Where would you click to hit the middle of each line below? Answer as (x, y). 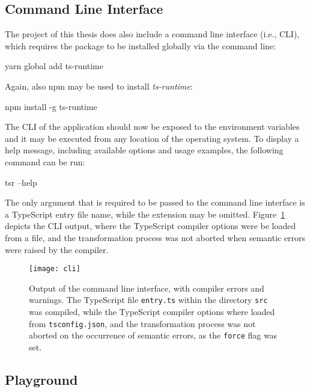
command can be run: (45, 161)
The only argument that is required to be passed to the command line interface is (155, 202)
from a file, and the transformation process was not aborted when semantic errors (155, 237)
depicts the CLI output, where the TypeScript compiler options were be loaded (150, 226)
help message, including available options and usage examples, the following (144, 150)
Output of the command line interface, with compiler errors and (147, 288)
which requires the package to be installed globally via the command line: (140, 45)
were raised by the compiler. (57, 249)
